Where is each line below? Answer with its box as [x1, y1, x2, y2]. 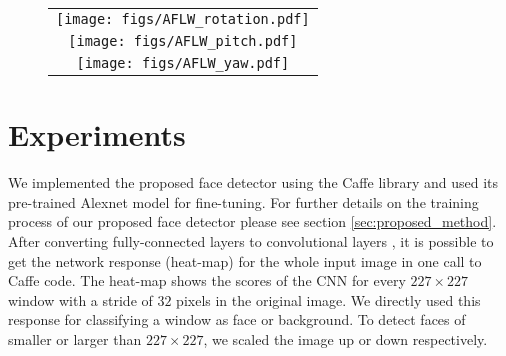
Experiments [8, 114, 186, 155]
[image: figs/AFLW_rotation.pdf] [56, 11, 310, 27]
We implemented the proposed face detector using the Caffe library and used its [8, 172, 499, 193]
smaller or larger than [8, 328, 142, 349]
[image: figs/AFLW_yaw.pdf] [76, 55, 290, 71]
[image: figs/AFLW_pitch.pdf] [68, 33, 298, 49]
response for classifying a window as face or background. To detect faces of [8, 309, 466, 330]
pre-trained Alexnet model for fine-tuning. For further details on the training [8, 191, 479, 212]
